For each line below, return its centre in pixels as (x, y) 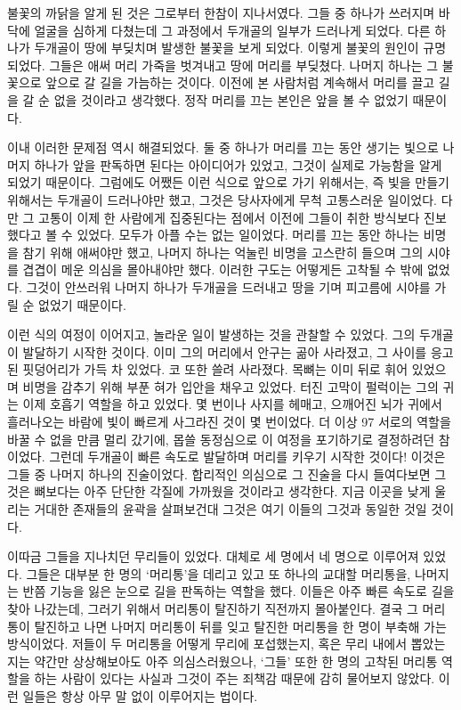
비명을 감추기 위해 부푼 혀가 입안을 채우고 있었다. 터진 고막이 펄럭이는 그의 (230, 386)
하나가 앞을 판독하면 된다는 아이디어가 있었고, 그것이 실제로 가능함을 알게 (238, 164)
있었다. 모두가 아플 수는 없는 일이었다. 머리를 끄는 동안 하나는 (248, 235)
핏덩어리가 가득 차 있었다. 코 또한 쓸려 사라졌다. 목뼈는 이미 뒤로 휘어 (215, 369)
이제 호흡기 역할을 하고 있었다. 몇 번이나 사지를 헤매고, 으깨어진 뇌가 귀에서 (232, 404)
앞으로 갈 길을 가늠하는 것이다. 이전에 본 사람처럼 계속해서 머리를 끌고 (240, 82)
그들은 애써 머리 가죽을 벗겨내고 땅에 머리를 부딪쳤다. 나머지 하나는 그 (244, 65)
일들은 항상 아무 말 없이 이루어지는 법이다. (140, 695)
